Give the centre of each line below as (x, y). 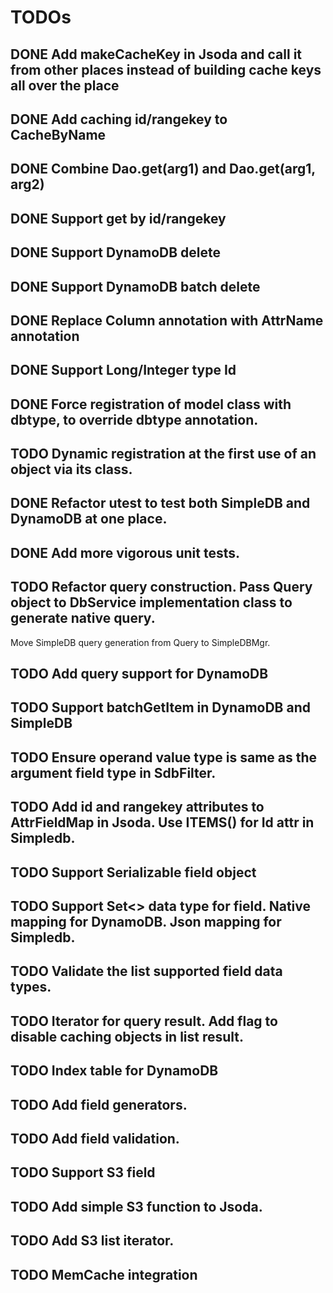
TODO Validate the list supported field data (146, 971)
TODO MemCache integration (104, 1274)
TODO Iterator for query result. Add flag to (144, 1021)
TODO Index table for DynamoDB (114, 1071)
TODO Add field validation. (95, 1138)
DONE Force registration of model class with (151, 404)
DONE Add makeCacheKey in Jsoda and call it (156, 54)
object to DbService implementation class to (151, 602)
